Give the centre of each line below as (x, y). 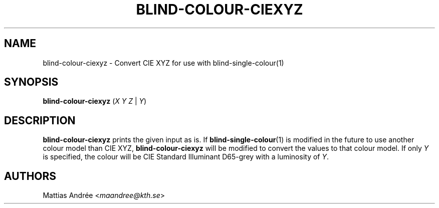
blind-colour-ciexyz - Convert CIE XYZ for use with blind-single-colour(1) (163, 63)
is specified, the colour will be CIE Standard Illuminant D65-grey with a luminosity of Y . (186, 157)
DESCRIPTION (40, 120)
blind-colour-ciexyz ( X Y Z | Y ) (95, 101)
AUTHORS (30, 176)
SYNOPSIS (31, 82)
